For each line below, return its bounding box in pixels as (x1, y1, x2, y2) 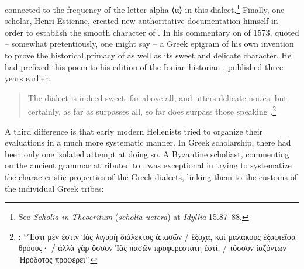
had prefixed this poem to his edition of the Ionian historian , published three (5, 60, 284, 73)
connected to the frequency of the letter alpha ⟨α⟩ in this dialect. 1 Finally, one (5, 2, 285, 15)
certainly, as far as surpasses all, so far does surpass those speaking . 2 (27, 104, 277, 118)
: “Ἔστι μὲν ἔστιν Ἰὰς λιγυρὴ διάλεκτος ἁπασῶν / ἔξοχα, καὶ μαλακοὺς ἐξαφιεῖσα (18, 230, 296, 242)
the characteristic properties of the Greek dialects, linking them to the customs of (5, 171, 297, 183)
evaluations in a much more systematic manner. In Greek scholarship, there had (5, 136, 291, 149)
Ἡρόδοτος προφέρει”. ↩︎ (18, 253, 98, 265)
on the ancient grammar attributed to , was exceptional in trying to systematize (5, 159, 292, 171)
